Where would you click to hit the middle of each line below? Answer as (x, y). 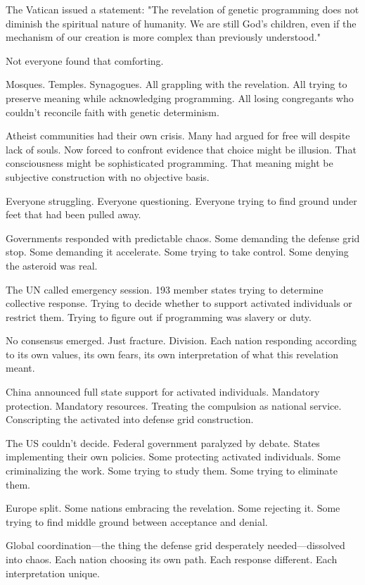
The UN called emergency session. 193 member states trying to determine (165, 289)
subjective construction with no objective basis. (108, 176)
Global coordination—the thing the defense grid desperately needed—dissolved (175, 545)
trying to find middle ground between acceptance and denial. (137, 521)
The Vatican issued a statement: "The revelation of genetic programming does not (182, 9)
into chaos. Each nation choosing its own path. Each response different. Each (172, 559)
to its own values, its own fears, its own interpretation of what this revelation (172, 354)
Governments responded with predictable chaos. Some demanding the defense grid (183, 238)
